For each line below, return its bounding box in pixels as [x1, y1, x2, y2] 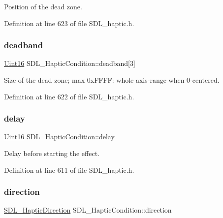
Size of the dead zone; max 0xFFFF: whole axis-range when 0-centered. [4, 75, 220, 85]
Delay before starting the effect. [4, 148, 99, 158]
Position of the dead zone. [4, 1, 82, 11]
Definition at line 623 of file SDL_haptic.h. [4, 18, 134, 28]
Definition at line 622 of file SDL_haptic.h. [4, 91, 134, 101]
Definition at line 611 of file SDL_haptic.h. [4, 164, 134, 175]
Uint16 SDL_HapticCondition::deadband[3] [4, 58, 135, 68]
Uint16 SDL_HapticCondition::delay [4, 131, 115, 142]
